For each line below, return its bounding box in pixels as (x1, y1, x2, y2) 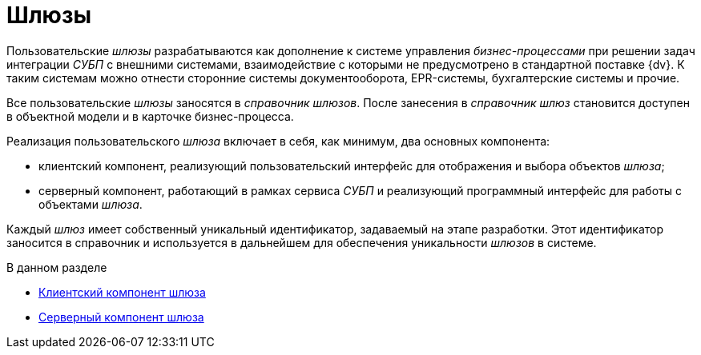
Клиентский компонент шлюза (38, 285, 206, 299)
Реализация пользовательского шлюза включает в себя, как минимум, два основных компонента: (6, 134, 550, 148)
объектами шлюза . (38, 197, 143, 211)
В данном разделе (6, 260, 107, 274)
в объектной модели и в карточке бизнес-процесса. (6, 109, 294, 123)
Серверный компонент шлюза (38, 309, 204, 324)
